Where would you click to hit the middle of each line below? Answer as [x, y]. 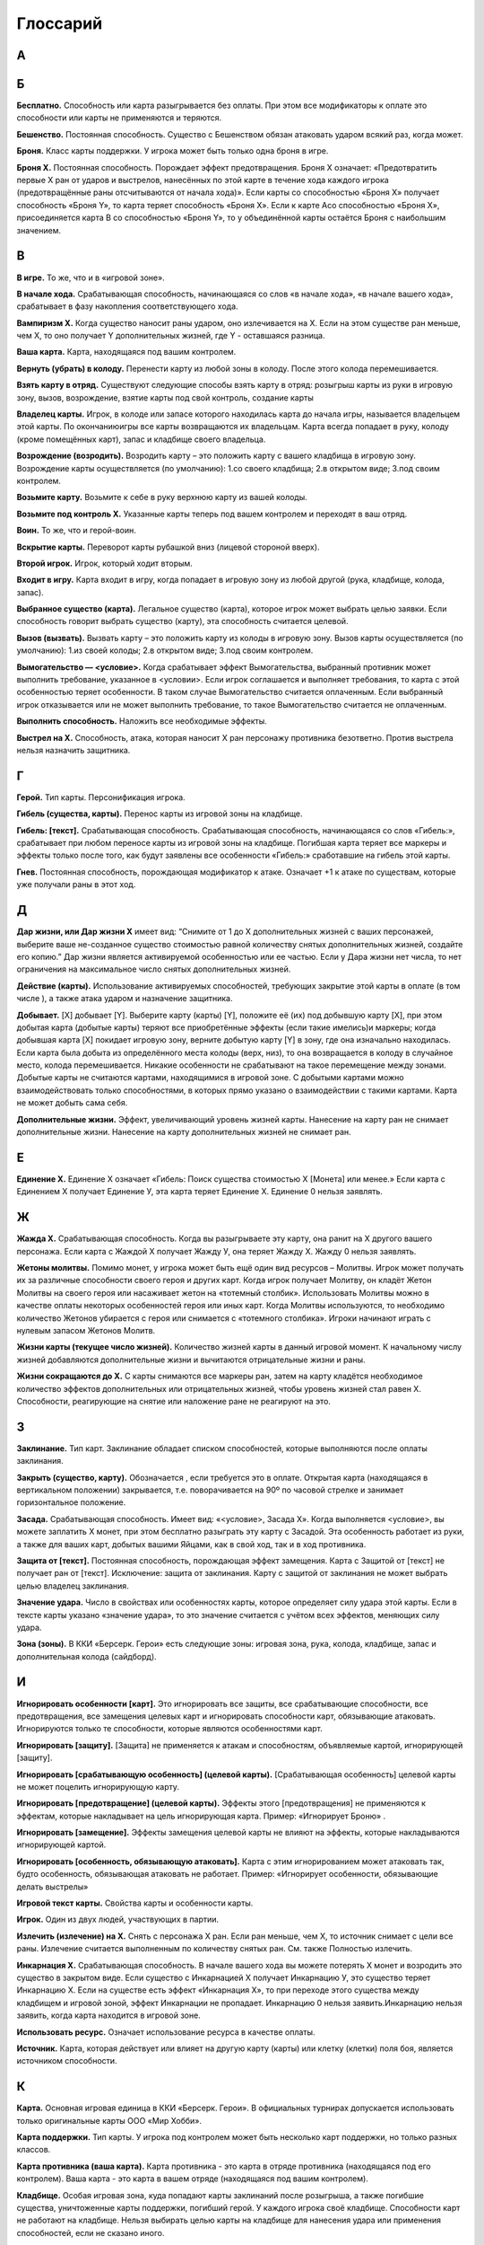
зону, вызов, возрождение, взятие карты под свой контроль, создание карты [165, 397]
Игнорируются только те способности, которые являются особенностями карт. [169, 1729]
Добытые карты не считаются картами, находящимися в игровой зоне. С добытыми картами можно [210, 1078]
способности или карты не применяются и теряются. [119, 118]
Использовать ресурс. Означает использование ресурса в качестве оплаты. [166, 2032]
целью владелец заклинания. [73, 1586]
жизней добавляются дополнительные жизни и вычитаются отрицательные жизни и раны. [191, 1360]
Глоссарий [60, 23]
